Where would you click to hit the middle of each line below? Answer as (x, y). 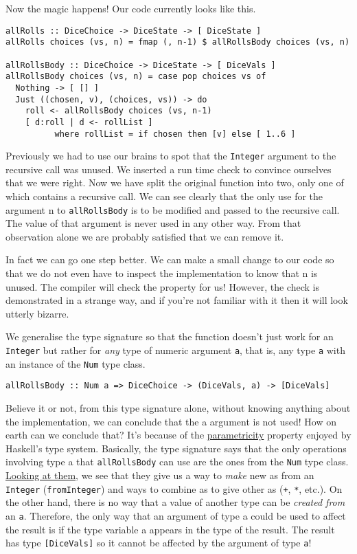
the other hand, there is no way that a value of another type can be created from (175, 502)
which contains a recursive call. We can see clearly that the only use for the (164, 196)
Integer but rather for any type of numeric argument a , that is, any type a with (175, 350)
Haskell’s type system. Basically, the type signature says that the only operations (176, 448)
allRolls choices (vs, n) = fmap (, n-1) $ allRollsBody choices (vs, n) (178, 42)
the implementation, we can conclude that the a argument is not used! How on (171, 421)
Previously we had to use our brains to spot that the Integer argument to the (171, 156)
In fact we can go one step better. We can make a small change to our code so (170, 259)
